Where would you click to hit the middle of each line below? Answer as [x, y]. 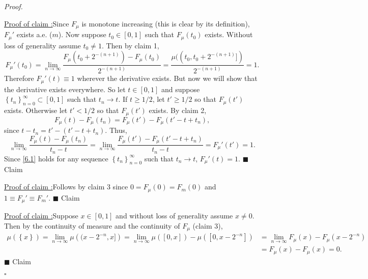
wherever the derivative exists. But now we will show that [167, 78]
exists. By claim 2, [178, 110]
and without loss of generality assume [174, 215]
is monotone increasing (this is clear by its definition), [166, 23]
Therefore [19, 78]
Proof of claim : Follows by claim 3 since [66, 187]
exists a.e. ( [34, 34]
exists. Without [229, 34]
